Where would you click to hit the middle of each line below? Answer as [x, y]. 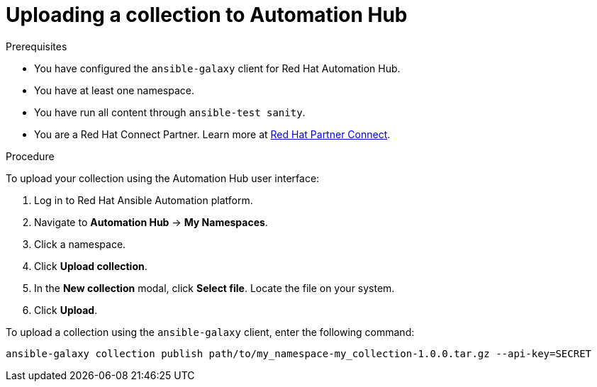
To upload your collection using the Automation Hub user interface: [163, 178]
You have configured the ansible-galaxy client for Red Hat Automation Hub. [217, 68]
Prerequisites [37, 46]
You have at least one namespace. [114, 90]
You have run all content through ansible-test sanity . [170, 112]
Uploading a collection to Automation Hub [207, 15]
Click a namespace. [80, 244]
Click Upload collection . [91, 266]
